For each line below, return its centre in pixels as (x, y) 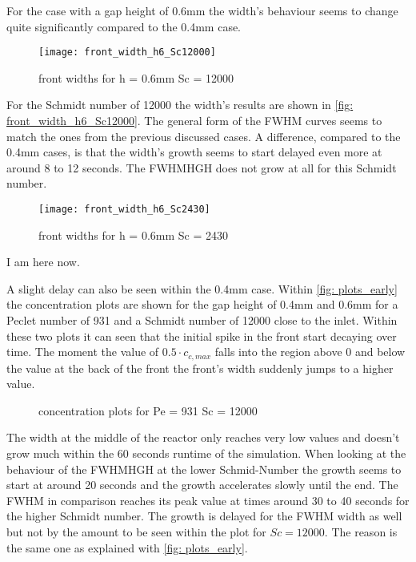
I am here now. (43, 262)
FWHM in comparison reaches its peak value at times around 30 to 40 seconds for (208, 500)
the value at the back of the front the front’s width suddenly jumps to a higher (200, 368)
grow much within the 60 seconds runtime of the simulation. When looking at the (206, 453)
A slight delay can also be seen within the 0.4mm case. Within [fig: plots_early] (202, 288)
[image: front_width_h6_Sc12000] (127, 53)
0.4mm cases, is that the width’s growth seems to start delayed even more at (194, 152)
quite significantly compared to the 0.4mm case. (124, 26)
